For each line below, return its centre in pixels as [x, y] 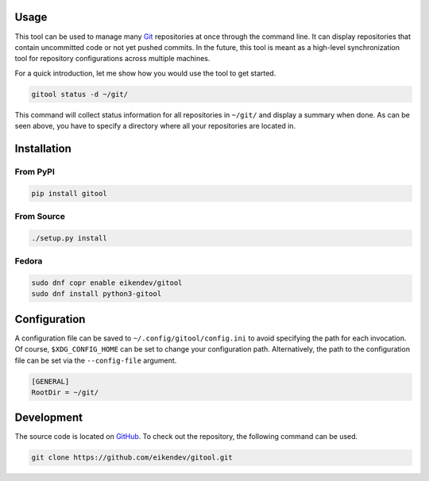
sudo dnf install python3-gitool [97, 294]
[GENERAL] [50, 381]
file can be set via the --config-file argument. [96, 360]
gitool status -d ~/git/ [80, 94]
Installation [43, 148]
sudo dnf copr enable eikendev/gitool [107, 283]
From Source [40, 216]
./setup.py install [69, 238]
